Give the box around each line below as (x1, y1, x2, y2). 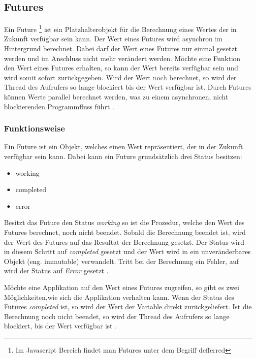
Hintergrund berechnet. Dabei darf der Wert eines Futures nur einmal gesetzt (4, 43, 237, 54)
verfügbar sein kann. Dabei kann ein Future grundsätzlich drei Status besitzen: (4, 151, 242, 162)
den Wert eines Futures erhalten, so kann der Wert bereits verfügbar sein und (4, 63, 238, 73)
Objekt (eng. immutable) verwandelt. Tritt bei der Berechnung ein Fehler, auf (4, 256, 239, 266)
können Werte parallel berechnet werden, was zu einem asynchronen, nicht (4, 92, 228, 102)
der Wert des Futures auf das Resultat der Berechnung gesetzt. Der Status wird (4, 236, 244, 247)
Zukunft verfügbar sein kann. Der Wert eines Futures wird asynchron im (4, 33, 223, 44)
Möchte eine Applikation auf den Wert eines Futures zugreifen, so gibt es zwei (4, 282, 239, 292)
